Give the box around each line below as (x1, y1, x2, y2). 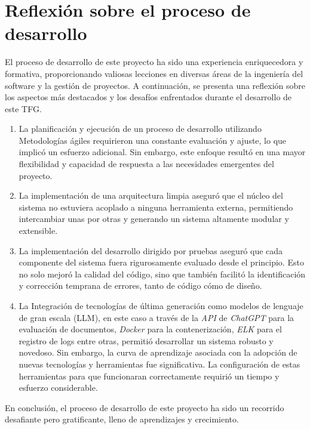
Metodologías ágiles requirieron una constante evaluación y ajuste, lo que (19, 134, 287, 146)
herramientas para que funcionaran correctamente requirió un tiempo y (19, 369, 280, 382)
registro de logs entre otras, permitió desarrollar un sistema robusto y (19, 334, 274, 347)
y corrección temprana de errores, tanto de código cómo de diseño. (19, 279, 262, 292)
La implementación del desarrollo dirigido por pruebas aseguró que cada (19, 244, 283, 257)
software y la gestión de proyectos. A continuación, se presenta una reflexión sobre (5, 79, 306, 91)
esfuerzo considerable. (19, 381, 98, 394)
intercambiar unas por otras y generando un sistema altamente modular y (19, 212, 289, 225)
